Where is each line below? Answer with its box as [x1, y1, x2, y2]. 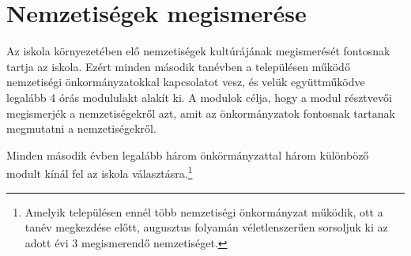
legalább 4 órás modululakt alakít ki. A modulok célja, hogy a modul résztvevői [6, 88, 392, 105]
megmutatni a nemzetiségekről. [6, 120, 156, 137]
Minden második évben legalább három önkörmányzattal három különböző [6, 146, 369, 163]
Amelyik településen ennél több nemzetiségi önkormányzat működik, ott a [25, 203, 383, 220]
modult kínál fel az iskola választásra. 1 [6, 163, 193, 181]
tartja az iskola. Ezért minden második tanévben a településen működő [6, 58, 350, 74]
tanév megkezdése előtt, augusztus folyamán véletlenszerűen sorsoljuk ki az [25, 219, 388, 235]
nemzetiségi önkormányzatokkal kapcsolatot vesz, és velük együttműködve [6, 73, 365, 90]
